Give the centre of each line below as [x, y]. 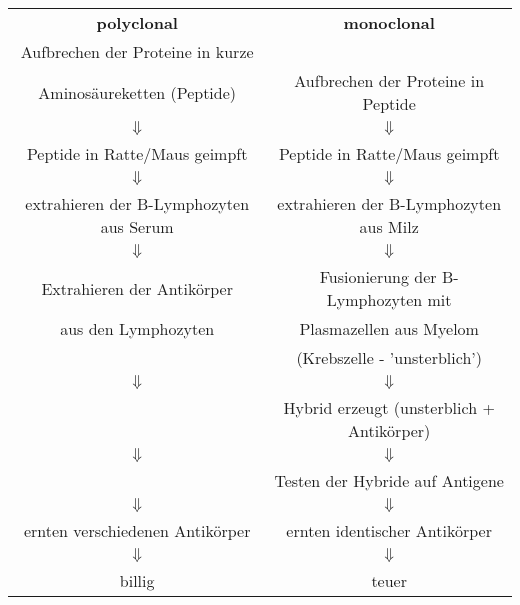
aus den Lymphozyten [137, 328]
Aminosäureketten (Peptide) [137, 92]
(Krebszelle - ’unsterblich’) [389, 357]
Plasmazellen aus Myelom [389, 328]
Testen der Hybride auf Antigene [389, 480]
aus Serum [137, 226]
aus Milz [389, 226]
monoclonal [389, 22]
